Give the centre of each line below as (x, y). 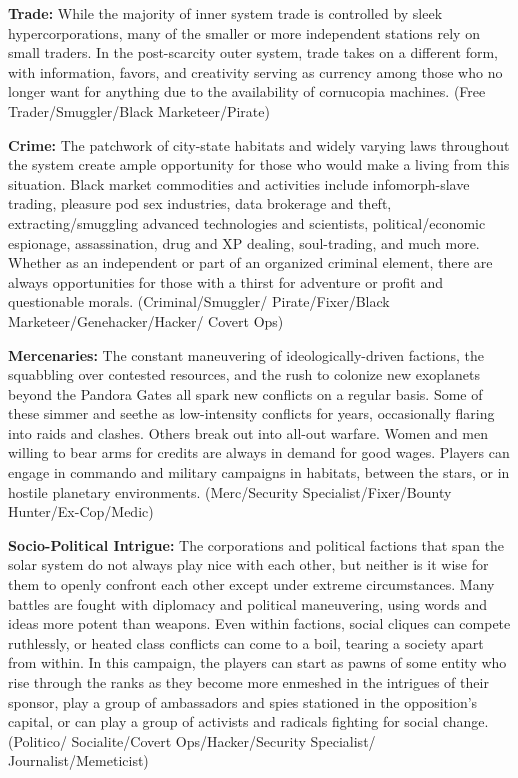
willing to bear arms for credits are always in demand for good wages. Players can (259, 452)
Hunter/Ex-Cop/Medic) (81, 511)
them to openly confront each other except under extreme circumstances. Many (251, 584)
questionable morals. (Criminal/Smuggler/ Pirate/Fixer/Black (199, 301)
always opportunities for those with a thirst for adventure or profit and (226, 281)
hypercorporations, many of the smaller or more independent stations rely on (244, 32)
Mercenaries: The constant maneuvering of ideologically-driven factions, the (246, 354)
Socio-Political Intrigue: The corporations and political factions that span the (256, 544)
